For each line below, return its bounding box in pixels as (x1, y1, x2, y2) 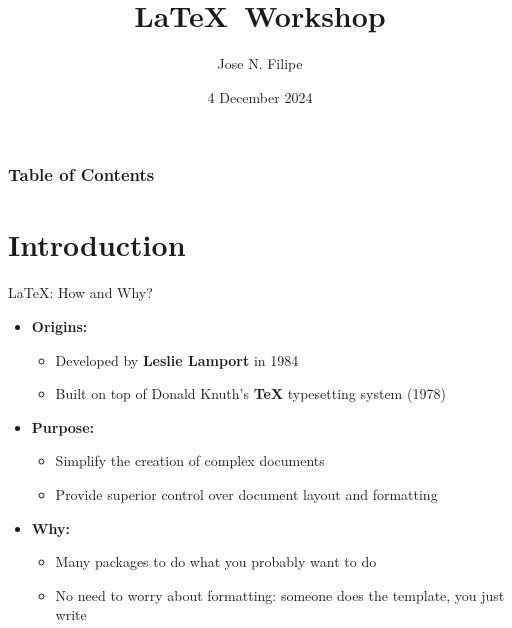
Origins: (31, 315, 88, 336)
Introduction (8, 224, 186, 265)
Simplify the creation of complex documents (55, 450, 325, 471)
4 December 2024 (207, 86, 313, 107)
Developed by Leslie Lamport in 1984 (55, 349, 299, 370)
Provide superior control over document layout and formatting (55, 483, 438, 504)
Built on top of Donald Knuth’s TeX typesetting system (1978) (55, 383, 446, 404)
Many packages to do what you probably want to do (55, 551, 377, 572)
